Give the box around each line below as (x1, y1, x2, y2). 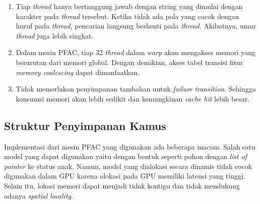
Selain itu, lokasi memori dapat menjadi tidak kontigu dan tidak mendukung (4, 180, 240, 190)
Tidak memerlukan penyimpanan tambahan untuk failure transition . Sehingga (16, 83, 256, 94)
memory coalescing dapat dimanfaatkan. (16, 66, 140, 77)
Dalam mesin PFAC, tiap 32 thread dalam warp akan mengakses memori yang (16, 47, 255, 57)
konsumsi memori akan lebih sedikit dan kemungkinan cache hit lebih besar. (16, 93, 250, 103)
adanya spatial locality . (4, 190, 74, 200)
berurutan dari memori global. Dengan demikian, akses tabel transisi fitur (16, 56, 243, 67)
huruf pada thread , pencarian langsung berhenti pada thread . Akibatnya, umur (16, 20, 256, 31)
